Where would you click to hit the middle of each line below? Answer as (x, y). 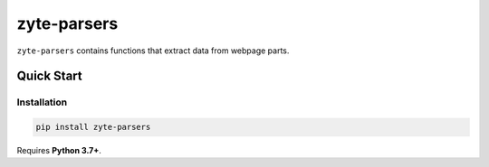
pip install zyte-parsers (93, 127)
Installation (42, 102)
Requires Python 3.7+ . (59, 151)
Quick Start (49, 76)
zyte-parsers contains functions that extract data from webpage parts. (153, 51)
